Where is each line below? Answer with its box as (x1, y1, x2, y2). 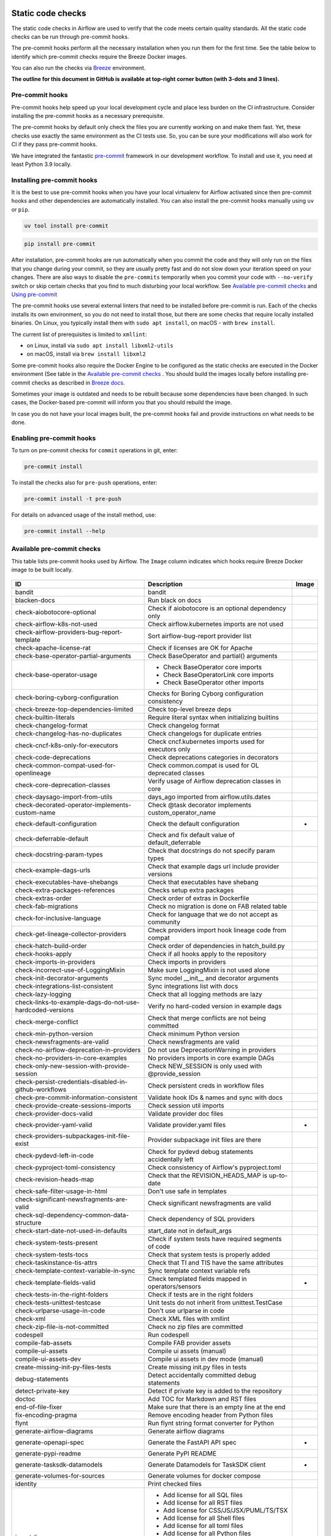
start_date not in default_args (148, 1226, 232, 1235)
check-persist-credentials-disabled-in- (15, 1077, 128, 1086)
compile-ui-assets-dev (15, 1355, 82, 1363)
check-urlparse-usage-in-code (15, 1306, 105, 1315)
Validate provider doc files (148, 1109, 224, 1118)
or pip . (11, 206, 30, 213)
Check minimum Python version (148, 1029, 240, 1038)
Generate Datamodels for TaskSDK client (148, 1460, 266, 1468)
